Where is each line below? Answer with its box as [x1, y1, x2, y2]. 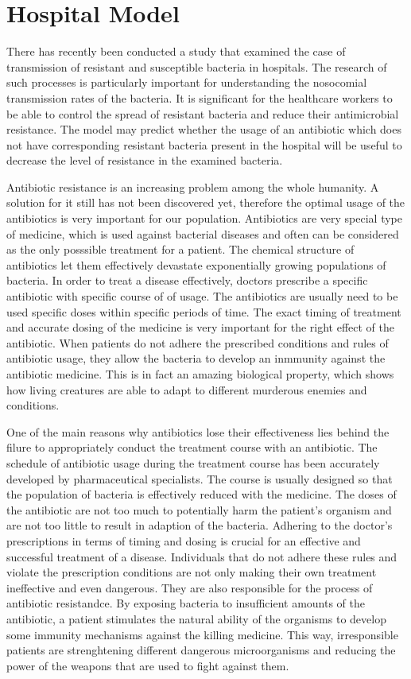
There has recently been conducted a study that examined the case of [6, 43, 346, 60]
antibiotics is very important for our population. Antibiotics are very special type [6, 210, 402, 227]
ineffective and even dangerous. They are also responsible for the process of [6, 579, 373, 596]
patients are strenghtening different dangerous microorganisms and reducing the [6, 642, 396, 658]
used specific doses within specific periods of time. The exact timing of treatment [6, 303, 401, 320]
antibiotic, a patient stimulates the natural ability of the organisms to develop [6, 610, 386, 627]
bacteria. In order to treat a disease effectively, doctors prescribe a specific [6, 272, 368, 289]
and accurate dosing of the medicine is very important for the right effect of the [6, 319, 394, 336]
